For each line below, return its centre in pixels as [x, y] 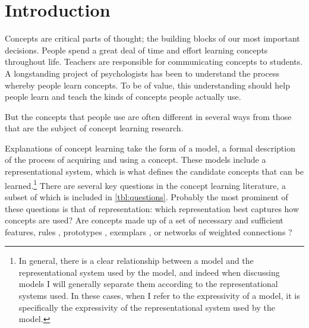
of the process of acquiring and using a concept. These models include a [135, 160]
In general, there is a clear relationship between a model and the [136, 261]
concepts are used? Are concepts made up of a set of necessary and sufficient [144, 220]
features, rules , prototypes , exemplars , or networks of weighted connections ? [149, 231]
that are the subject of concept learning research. [94, 128]
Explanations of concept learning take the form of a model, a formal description [150, 148]
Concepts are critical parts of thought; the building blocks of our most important [152, 38]
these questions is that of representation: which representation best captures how [152, 208]
